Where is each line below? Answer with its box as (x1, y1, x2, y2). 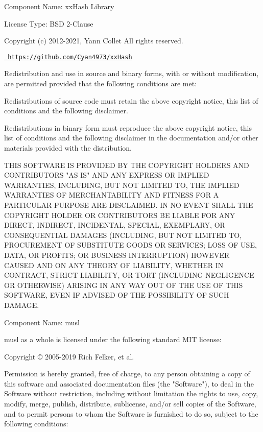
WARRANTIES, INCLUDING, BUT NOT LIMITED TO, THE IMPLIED (4, 179, 240, 190)
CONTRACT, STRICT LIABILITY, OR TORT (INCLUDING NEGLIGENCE (4, 270, 254, 280)
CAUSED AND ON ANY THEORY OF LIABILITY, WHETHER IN (4, 259, 224, 270)
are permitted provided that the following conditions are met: (4, 78, 197, 89)
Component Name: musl (4, 317, 80, 327)
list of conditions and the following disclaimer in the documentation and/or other (4, 132, 258, 143)
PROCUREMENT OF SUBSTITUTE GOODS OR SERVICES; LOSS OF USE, (4, 239, 257, 250)
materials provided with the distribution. (4, 142, 132, 153)
